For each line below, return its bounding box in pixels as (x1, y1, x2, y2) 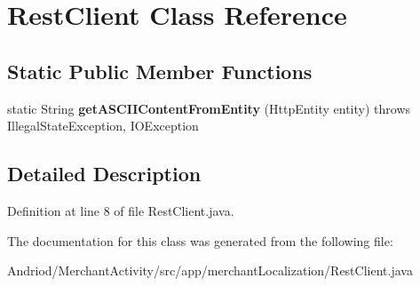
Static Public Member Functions (7, 57, 313, 84)
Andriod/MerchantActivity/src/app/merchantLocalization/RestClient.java (7, 261, 413, 280)
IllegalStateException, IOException (7, 116, 199, 135)
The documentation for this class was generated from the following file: (7, 231, 393, 250)
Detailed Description (7, 160, 202, 187)
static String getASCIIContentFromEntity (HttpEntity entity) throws (7, 99, 411, 117)
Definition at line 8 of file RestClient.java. (7, 201, 234, 219)
